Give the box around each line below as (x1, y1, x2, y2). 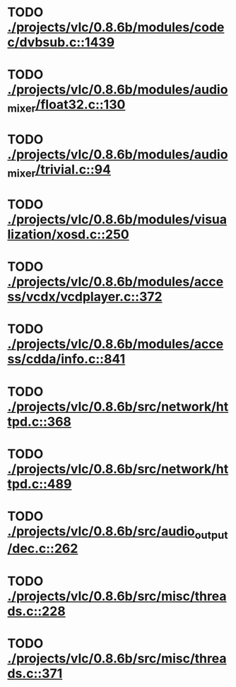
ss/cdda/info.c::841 (7, 351, 126, 368)
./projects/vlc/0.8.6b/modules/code (7, 19, 225, 35)
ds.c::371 (7, 665, 63, 681)
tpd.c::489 (7, 476, 72, 492)
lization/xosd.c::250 (7, 226, 129, 242)
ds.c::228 (7, 603, 66, 619)
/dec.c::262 (7, 541, 78, 557)
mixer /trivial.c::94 (7, 162, 112, 180)
